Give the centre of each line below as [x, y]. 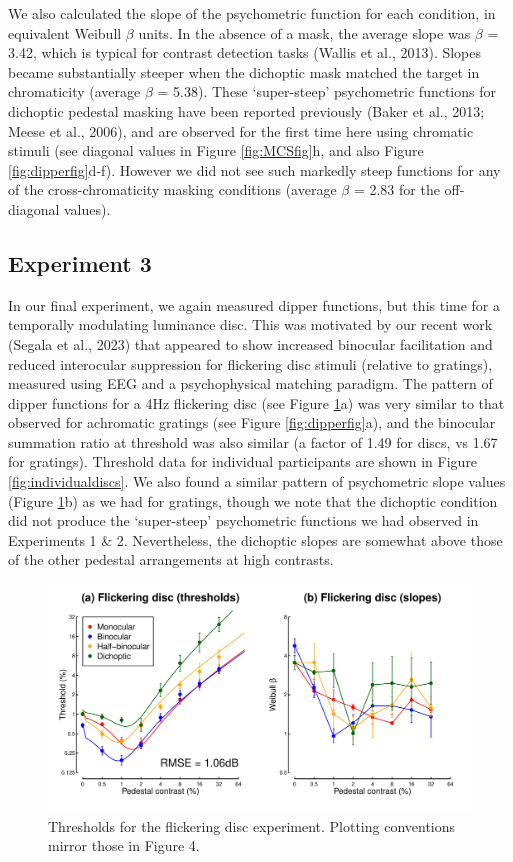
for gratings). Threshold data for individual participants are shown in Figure [243, 461]
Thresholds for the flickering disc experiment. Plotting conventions [252, 825]
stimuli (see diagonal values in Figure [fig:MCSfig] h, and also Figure [216, 150]
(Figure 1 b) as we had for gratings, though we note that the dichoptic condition [253, 500]
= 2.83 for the [396, 189]
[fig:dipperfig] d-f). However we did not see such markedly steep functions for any [254, 169]
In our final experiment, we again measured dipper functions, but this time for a [254, 304]
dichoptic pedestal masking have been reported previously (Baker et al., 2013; [246, 110]
